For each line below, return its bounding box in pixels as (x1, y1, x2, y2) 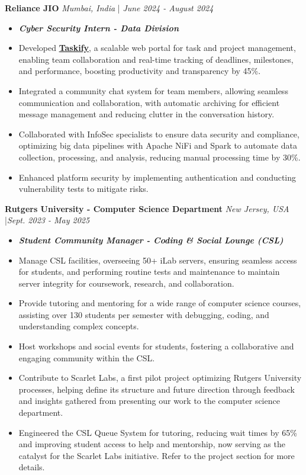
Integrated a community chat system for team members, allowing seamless (18, 84, 288, 97)
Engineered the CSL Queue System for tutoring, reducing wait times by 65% (18, 426, 297, 438)
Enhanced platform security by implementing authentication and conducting (18, 171, 297, 183)
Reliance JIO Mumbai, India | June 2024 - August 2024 (5, 2, 214, 14)
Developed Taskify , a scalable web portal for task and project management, (18, 41, 296, 54)
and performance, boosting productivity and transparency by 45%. (18, 65, 261, 77)
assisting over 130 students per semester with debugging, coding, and (18, 308, 269, 320)
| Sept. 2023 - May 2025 (5, 214, 90, 226)
